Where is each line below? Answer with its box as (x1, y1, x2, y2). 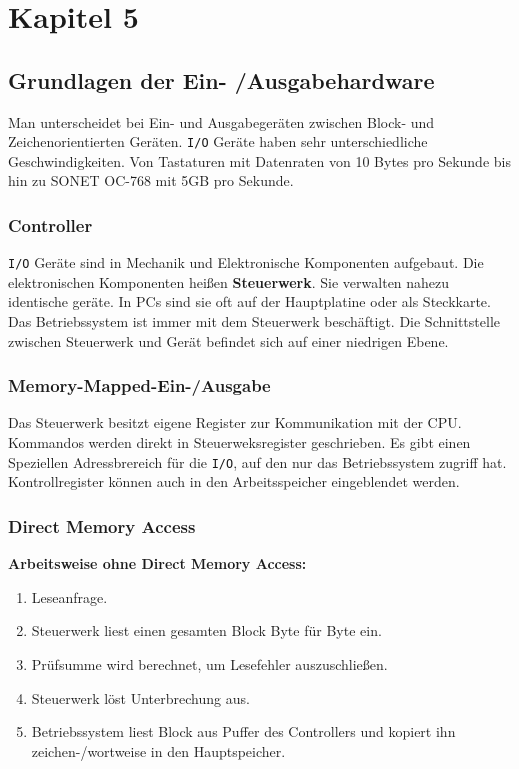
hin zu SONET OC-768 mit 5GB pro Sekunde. (8, 170, 294, 191)
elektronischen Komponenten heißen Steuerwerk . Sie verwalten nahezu (8, 271, 450, 292)
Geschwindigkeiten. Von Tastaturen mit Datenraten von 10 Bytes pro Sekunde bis (8, 150, 511, 171)
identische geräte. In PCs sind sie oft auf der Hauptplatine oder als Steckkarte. (8, 291, 491, 312)
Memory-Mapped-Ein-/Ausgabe (8, 373, 271, 398)
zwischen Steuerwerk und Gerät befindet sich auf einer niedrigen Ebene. (8, 330, 449, 351)
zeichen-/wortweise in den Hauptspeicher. (31, 740, 286, 761)
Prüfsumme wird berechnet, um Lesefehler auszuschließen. (31, 653, 388, 674)
